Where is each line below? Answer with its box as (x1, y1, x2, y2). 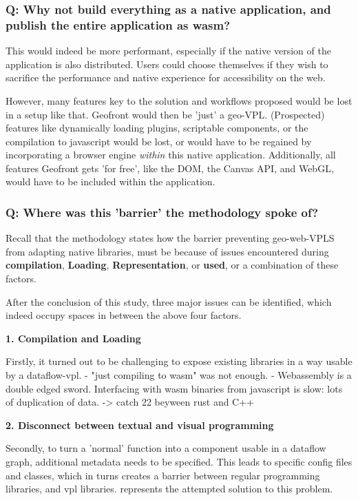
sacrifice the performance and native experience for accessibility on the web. (6, 70, 326, 85)
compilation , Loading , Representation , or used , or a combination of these (6, 258, 339, 272)
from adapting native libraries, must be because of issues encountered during (6, 244, 329, 258)
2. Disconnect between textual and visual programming (6, 417, 274, 432)
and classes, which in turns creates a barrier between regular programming (6, 468, 320, 482)
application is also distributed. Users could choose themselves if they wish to (6, 56, 328, 71)
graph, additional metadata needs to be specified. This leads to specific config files (6, 455, 352, 469)
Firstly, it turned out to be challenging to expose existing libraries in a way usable (6, 354, 352, 368)
